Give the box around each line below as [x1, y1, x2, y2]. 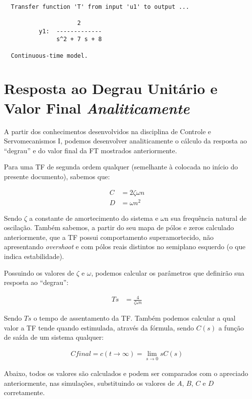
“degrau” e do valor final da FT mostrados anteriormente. [4, 145, 177, 155]
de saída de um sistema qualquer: [4, 332, 104, 342]
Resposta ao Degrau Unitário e [4, 78, 218, 98]
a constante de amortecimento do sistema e [29, 212, 158, 223]
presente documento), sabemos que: [4, 171, 110, 181]
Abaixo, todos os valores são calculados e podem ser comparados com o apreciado [4, 368, 248, 378]
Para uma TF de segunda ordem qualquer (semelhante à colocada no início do [4, 162, 238, 172]
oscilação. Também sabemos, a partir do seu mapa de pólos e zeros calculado [4, 222, 234, 233]
